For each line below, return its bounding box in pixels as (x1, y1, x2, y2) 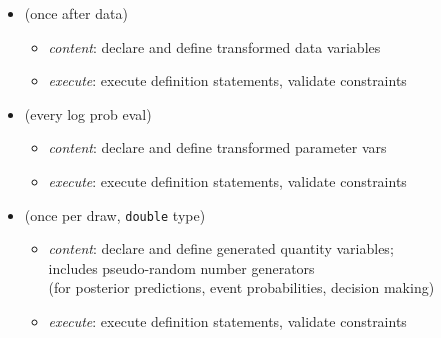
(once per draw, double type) (24, 204, 206, 225)
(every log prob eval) (24, 103, 152, 124)
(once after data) (24, 3, 128, 23)
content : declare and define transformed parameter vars (48, 137, 387, 158)
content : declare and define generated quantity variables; (48, 238, 394, 259)
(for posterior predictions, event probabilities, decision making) (48, 277, 435, 298)
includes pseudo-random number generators (48, 257, 315, 278)
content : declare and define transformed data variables (48, 36, 381, 57)
